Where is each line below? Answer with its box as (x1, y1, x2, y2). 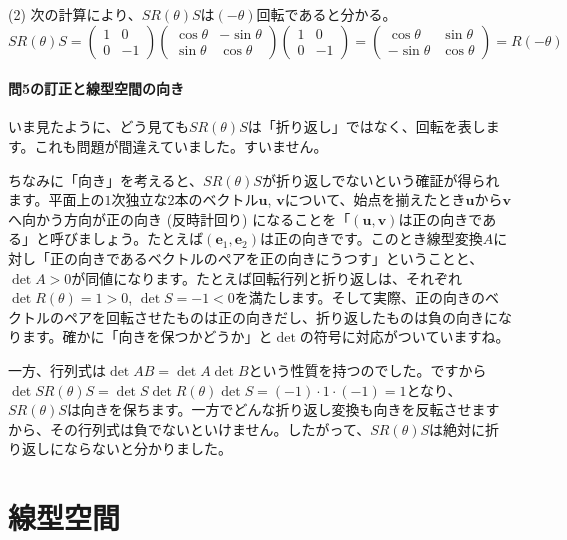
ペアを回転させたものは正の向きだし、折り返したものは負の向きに (63, 306, 498, 327)
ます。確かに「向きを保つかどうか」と (21, 326, 273, 347)
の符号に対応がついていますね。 (299, 326, 510, 347)
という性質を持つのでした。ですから (248, 359, 487, 380)
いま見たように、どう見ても (8, 116, 189, 137)
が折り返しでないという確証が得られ (261, 169, 500, 190)
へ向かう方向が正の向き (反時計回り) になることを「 (8, 208, 351, 229)
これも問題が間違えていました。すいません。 (34, 135, 328, 156)
